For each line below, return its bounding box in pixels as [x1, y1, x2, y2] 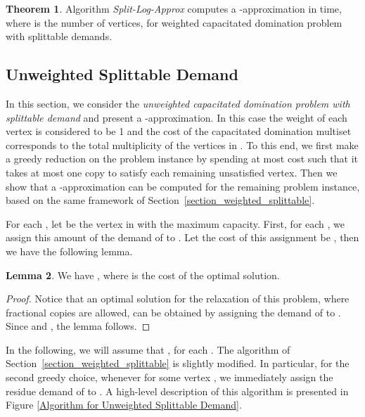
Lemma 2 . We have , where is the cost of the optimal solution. [6, 267, 280, 282]
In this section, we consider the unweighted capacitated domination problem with [6, 96, 350, 110]
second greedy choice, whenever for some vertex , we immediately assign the [6, 370, 333, 385]
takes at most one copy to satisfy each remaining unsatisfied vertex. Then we [6, 165, 338, 179]
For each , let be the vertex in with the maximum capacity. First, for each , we [6, 216, 345, 231]
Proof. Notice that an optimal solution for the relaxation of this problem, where [6, 291, 350, 306]
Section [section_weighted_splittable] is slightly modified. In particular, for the [6, 356, 350, 371]
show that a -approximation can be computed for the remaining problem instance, [6, 179, 360, 193]
